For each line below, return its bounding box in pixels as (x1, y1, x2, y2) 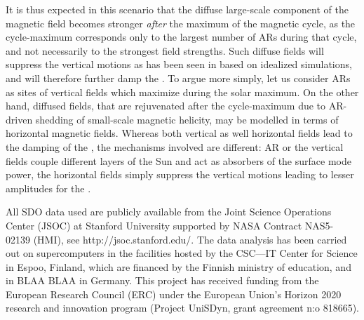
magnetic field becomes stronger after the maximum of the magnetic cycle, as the (6, 15, 356, 30)
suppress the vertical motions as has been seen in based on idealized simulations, (6, 57, 352, 72)
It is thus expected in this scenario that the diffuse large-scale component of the (6, 2, 349, 16)
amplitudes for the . (6, 180, 91, 195)
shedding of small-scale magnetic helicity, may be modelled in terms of (35, 112, 339, 126)
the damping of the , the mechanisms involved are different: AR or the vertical (6, 139, 344, 154)
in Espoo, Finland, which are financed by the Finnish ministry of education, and (6, 259, 351, 274)
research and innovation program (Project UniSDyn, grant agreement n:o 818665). (6, 300, 359, 315)
